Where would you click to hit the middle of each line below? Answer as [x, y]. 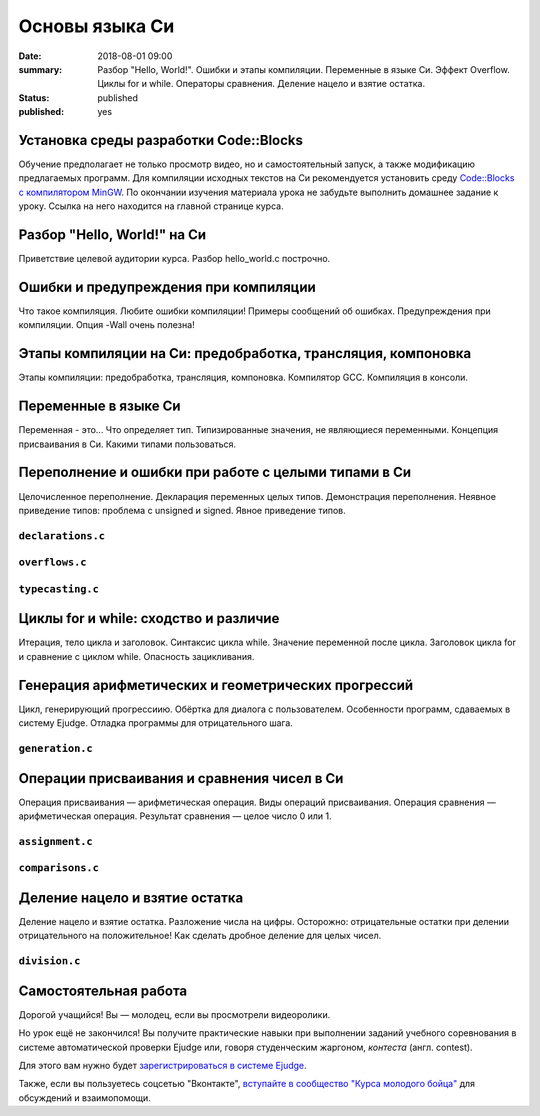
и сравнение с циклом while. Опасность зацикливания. [136, 656]
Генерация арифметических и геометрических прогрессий [216, 685]
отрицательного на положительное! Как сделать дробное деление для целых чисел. [200, 936]
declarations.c [61, 535]
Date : [30, 56]
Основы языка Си [96, 26]
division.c [49, 961]
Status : [34, 97]
